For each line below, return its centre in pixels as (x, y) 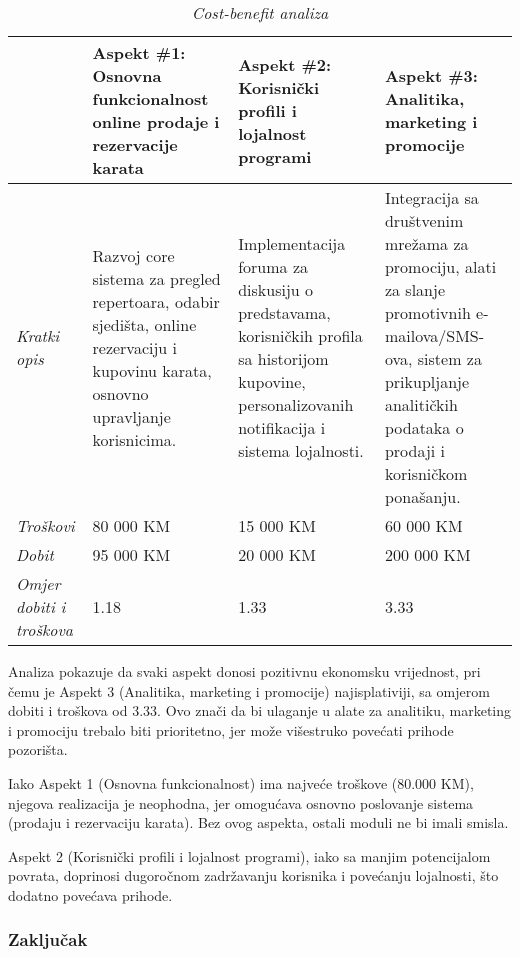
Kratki (38, 335)
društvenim (424, 220)
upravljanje (131, 416)
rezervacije (135, 144)
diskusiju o (276, 289)
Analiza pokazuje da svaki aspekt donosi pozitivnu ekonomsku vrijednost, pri (244, 671)
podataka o (424, 427)
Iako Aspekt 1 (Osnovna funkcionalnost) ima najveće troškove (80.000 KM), (241, 782)
